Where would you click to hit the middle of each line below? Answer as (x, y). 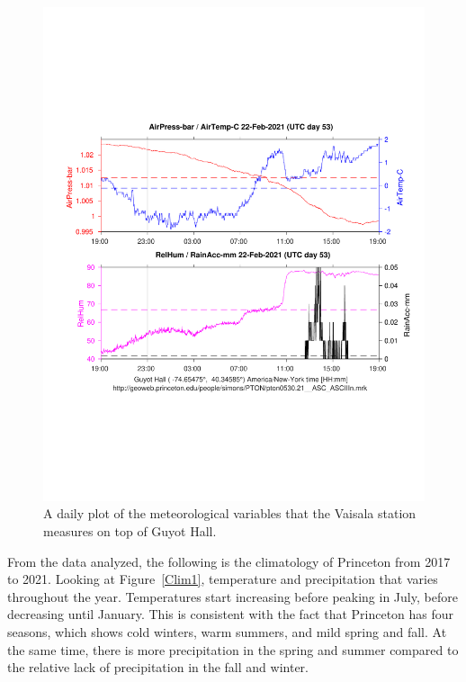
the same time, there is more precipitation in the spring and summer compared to (233, 649)
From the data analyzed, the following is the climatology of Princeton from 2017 (229, 561)
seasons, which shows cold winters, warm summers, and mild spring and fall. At (227, 632)
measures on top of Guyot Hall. (130, 531)
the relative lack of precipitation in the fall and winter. (158, 667)
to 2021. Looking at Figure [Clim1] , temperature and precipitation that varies (223, 579)
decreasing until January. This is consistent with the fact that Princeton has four (231, 614)
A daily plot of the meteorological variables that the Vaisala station (230, 513)
